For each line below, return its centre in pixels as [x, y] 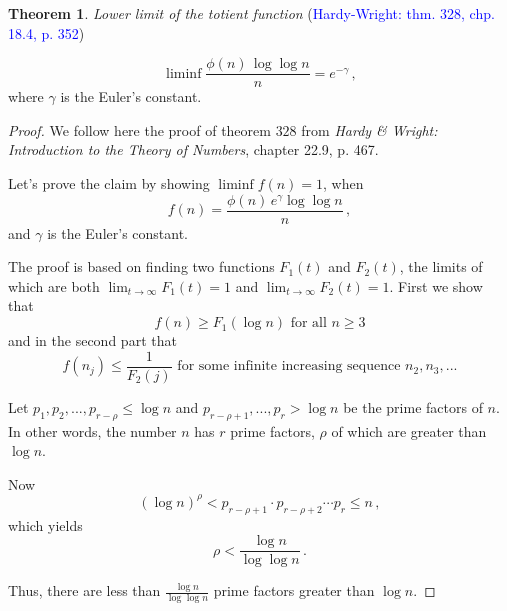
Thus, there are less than [84, 590]
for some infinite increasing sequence [289, 366]
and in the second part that [92, 340]
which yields [45, 524]
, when [343, 183]
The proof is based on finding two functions [141, 266]
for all [308, 323]
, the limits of [441, 266]
